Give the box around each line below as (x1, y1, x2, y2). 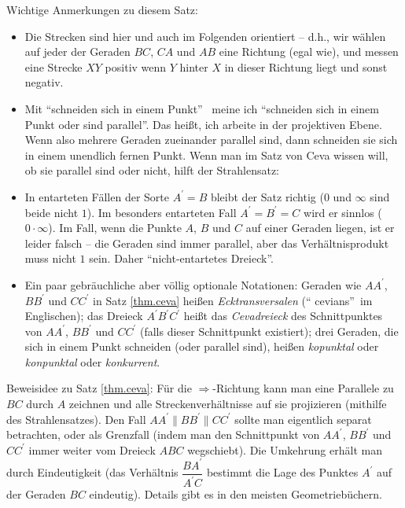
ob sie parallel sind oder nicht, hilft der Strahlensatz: (24, 162, 279, 179)
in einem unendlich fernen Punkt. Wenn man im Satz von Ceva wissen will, (24, 146, 388, 163)
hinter (179, 58, 208, 75)
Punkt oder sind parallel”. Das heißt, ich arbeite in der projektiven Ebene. (24, 116, 382, 132)
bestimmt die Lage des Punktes (206, 464, 359, 480)
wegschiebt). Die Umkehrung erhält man (187, 441, 382, 458)
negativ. (24, 74, 64, 90)
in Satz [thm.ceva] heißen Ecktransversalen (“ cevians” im (93, 292, 373, 308)
